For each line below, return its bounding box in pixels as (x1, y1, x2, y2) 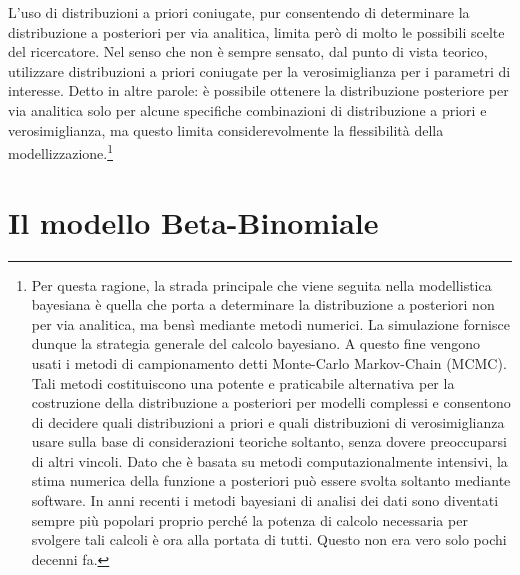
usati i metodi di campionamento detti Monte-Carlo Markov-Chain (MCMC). (31, 352, 507, 373)
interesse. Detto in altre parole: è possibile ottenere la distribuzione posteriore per (8, 80, 509, 101)
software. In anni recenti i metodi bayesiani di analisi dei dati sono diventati (31, 490, 499, 511)
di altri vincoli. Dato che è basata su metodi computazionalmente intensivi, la (31, 450, 508, 471)
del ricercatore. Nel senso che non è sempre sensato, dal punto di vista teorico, (8, 41, 488, 62)
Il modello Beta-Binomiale (8, 201, 379, 242)
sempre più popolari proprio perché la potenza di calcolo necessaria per (31, 509, 468, 530)
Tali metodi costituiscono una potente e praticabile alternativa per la (31, 372, 455, 393)
